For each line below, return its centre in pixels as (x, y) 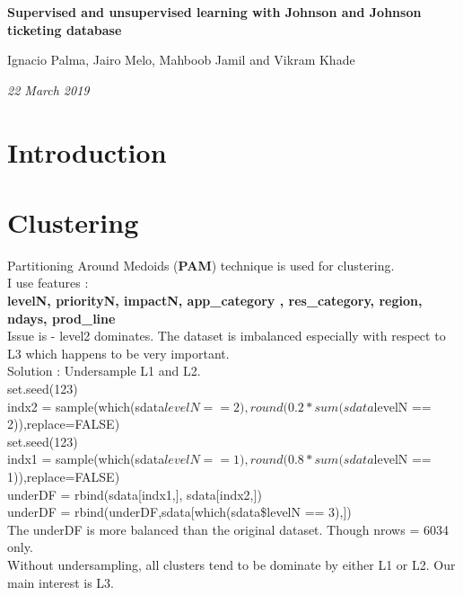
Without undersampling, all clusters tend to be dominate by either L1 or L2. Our (231, 564)
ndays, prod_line (61, 318)
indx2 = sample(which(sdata (86, 406)
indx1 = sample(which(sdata (86, 459)
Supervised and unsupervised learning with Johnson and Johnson (214, 12)
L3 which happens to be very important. (118, 353)
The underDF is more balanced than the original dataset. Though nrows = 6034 (228, 529)
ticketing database (65, 29)
